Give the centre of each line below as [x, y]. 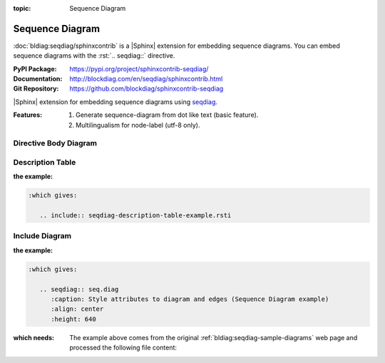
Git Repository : [36, 88]
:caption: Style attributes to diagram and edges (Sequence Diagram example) [190, 299]
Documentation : [38, 79]
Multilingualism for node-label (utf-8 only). [138, 125]
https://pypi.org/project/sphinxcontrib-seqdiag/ [139, 68]
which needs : [34, 337]
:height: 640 [73, 319]
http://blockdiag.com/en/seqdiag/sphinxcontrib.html [146, 79]
